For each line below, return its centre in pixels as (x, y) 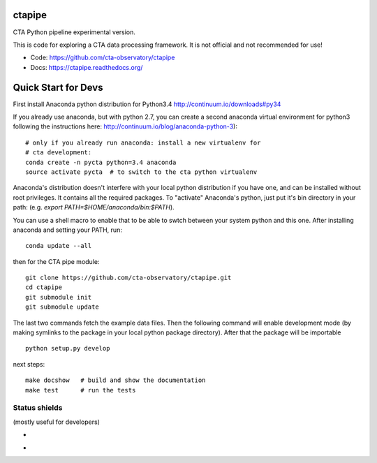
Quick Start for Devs (58, 87)
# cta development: (59, 153)
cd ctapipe (44, 287)
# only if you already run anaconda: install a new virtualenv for (143, 142)
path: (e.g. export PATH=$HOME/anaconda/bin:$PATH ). (94, 207)
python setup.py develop (68, 348)
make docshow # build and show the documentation (116, 380)
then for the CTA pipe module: (56, 261)
